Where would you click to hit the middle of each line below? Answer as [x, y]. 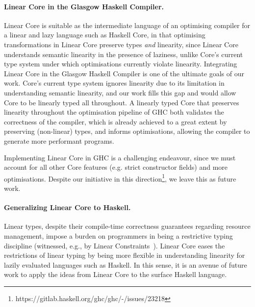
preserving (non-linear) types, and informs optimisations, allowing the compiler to [127, 131]
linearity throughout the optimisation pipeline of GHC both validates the [114, 112]
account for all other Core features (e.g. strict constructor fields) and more [116, 167]
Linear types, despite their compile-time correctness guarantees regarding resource [127, 226]
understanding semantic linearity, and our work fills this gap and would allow [120, 92]
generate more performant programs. [59, 140]
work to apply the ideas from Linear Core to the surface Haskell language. [115, 274]
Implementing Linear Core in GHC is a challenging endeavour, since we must [120, 157]
